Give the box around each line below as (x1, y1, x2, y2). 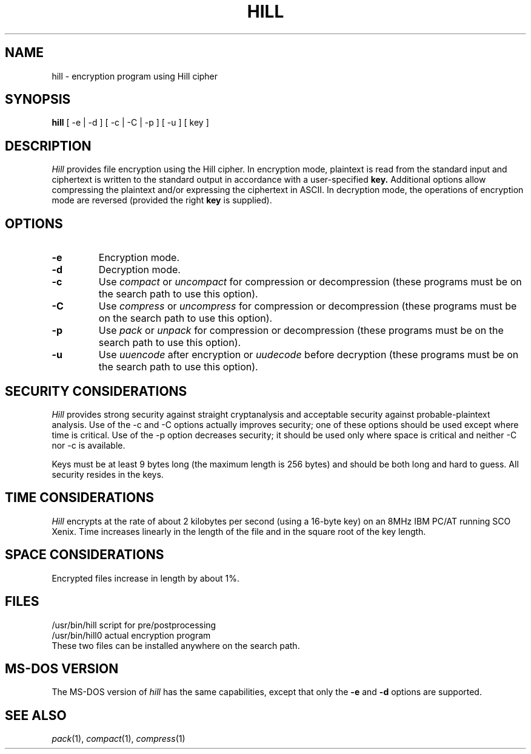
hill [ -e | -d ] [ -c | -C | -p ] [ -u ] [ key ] (52, 117, 209, 128)
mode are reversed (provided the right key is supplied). (52, 195, 272, 206)
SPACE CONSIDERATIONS (5, 547, 164, 563)
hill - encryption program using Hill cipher (52, 70, 218, 81)
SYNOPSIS (5, 92, 71, 107)
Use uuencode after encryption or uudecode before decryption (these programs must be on (98, 348, 519, 361)
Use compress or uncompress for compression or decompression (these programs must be (98, 300, 517, 313)
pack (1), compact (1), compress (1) (52, 733, 185, 744)
